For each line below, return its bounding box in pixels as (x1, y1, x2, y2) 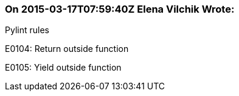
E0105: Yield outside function (5, 62, 122, 73)
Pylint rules (5, 25, 49, 36)
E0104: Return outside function (5, 43, 129, 54)
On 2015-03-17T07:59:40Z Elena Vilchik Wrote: (5, 3, 235, 15)
